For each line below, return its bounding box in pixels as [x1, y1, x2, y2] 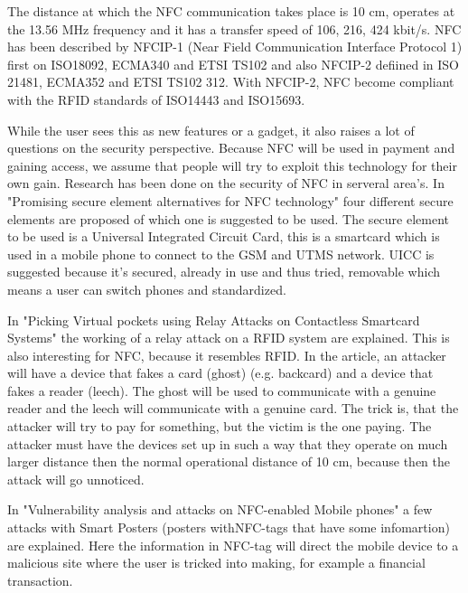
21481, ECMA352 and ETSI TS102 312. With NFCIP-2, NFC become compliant [7, 72, 454, 91]
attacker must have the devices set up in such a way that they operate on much [7, 434, 448, 453]
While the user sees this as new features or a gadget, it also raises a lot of [7, 120, 415, 139]
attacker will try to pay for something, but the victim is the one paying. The [7, 417, 432, 436]
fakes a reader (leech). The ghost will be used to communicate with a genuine [7, 381, 436, 400]
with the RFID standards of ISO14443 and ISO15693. [7, 89, 305, 108]
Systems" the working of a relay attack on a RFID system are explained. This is [7, 328, 450, 347]
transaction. [7, 570, 73, 589]
